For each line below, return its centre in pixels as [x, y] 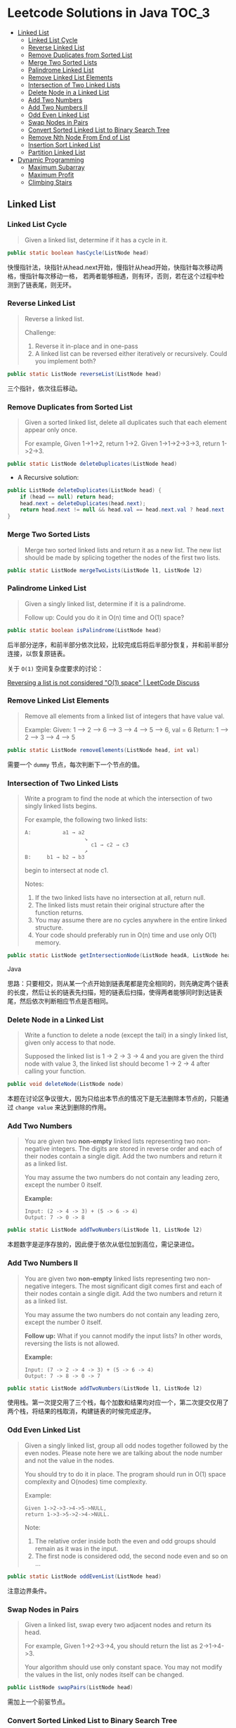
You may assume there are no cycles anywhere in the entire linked [131, 920]
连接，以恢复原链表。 [38, 653]
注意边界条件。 [29, 1591]
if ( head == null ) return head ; [67, 497]
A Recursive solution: [48, 477]
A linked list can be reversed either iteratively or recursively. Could [131, 353]
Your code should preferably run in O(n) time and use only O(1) [126, 935]
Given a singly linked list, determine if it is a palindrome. [105, 603]
